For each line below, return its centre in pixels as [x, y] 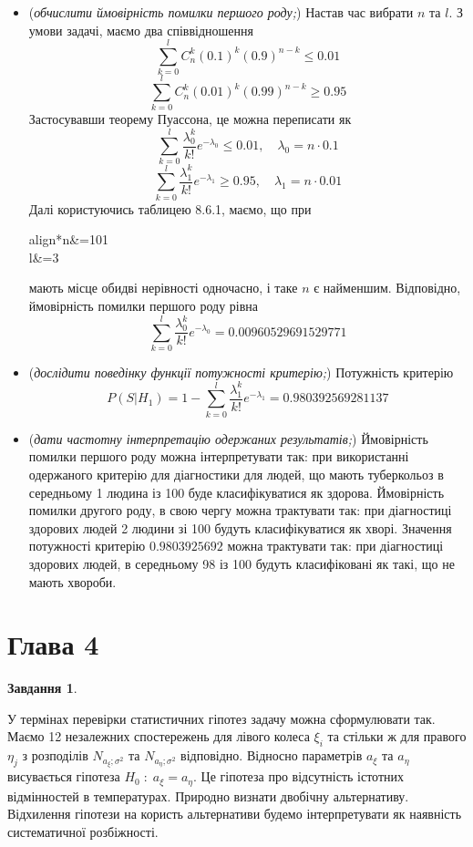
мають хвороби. [72, 581]
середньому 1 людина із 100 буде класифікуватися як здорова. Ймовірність [236, 492]
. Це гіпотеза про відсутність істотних [299, 776]
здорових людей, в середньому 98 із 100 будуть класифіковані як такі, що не [242, 563]
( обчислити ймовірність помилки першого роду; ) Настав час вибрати [221, 12]
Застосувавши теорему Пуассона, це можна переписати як [190, 119]
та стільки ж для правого [397, 736]
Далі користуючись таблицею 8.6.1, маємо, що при [170, 208]
